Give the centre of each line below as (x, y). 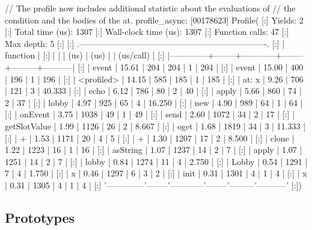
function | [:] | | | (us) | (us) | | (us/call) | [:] (85, 55)
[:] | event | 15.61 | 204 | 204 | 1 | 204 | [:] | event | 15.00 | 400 (191, 67)
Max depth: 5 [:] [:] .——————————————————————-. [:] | (145, 43)
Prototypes (40, 217)
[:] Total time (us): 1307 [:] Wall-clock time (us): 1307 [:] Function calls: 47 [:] (147, 32)
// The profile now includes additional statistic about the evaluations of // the (150, 8)
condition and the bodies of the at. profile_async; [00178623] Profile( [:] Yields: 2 (154, 20)
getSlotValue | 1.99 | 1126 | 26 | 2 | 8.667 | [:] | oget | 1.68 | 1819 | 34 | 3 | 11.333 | (155, 126)
